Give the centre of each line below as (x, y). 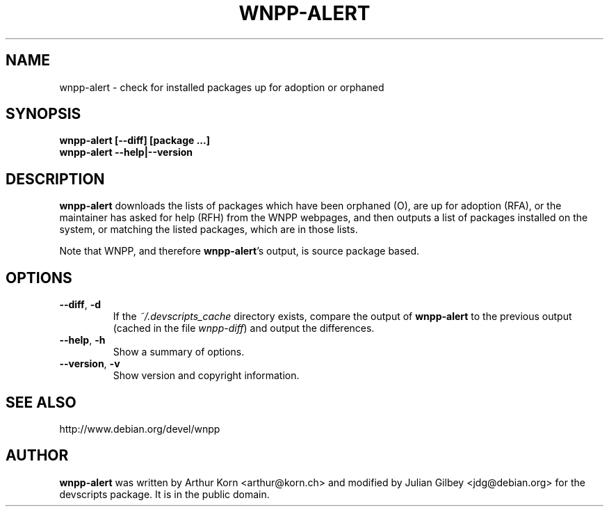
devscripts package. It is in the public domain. (164, 494)
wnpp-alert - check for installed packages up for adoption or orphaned (222, 87)
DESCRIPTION (55, 179)
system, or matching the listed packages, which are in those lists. (209, 230)
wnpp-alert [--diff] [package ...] (135, 141)
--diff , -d (80, 305)
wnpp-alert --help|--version (126, 152)
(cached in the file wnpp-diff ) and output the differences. (244, 328)
